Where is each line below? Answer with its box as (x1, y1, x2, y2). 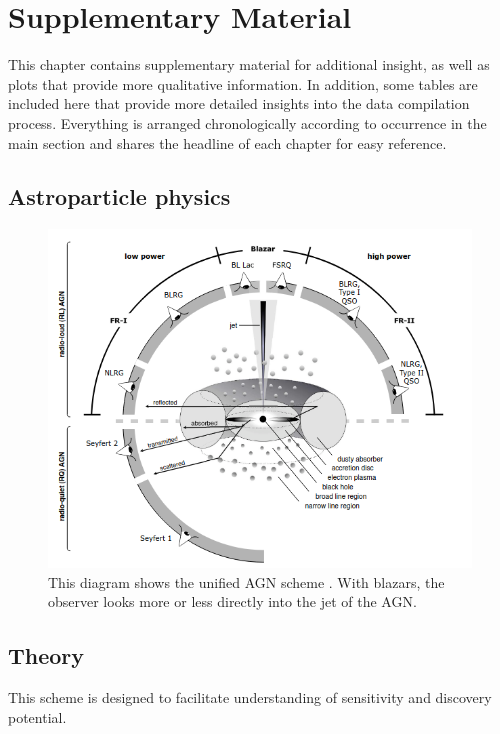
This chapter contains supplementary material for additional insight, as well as (8, 54, 490, 75)
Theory (8, 640, 85, 671)
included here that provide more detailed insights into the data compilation (8, 93, 470, 114)
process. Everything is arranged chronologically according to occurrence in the (8, 112, 487, 133)
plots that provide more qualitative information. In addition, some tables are (8, 73, 478, 94)
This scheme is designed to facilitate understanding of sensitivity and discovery (8, 686, 492, 707)
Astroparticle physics (8, 181, 231, 212)
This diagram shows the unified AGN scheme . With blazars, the (48, 571, 445, 592)
